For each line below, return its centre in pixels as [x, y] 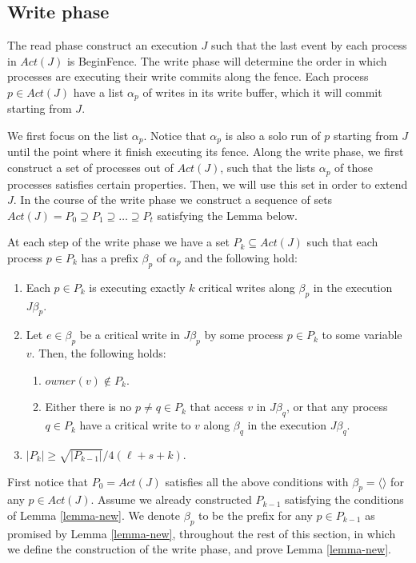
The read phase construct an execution [102, 45]
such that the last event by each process [309, 45]
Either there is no [88, 407]
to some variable [362, 335]
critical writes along [247, 287]
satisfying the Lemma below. [227, 215]
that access [217, 407]
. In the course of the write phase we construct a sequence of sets [173, 200]
